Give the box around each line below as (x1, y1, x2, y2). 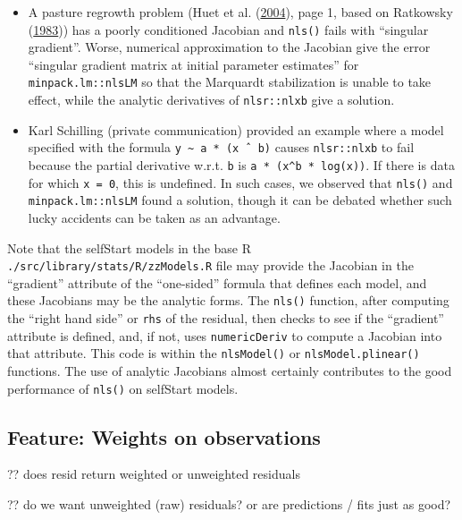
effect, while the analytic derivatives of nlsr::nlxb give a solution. (28, 90, 395, 109)
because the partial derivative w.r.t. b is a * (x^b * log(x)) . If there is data (28, 156, 455, 174)
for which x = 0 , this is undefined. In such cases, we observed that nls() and (28, 173, 453, 192)
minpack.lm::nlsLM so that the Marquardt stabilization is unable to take (28, 72, 432, 91)
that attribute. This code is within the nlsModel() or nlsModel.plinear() (7, 344, 420, 362)
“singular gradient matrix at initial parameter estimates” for (28, 55, 359, 73)
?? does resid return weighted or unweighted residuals (7, 465, 300, 483)
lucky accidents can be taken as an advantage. (28, 208, 281, 226)
